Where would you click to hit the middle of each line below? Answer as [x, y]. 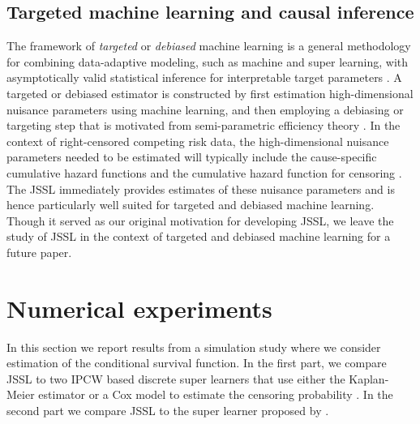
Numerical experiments [139, 308]
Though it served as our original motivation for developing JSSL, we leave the [200, 220]
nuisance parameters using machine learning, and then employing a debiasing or [205, 109]
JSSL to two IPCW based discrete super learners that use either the [176, 378]
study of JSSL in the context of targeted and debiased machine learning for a [199, 236]
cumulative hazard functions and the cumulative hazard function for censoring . [204, 172]
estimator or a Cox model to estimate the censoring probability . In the [216, 394]
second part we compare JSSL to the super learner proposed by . [168, 411]
